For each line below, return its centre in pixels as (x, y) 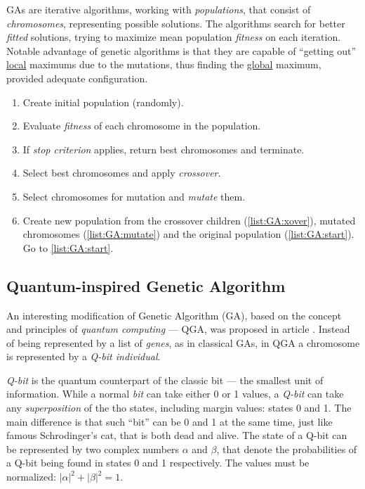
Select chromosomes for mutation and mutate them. (134, 196)
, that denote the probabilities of (287, 449)
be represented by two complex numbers (93, 449)
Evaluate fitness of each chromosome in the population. (142, 126)
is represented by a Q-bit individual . (84, 356)
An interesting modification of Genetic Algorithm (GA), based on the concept (174, 315)
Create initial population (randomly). (103, 102)
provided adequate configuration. (77, 78)
